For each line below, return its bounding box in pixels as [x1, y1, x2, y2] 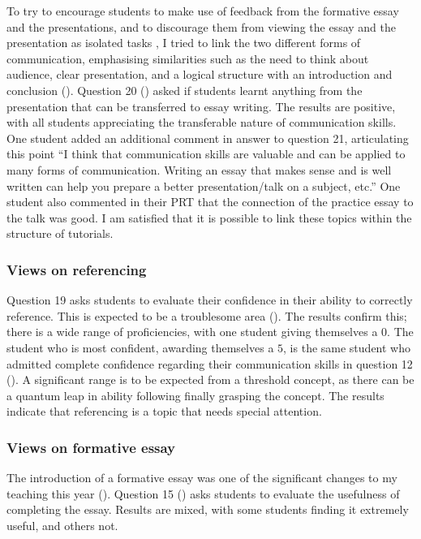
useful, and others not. [6, 516, 118, 533]
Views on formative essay [6, 437, 176, 457]
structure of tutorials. [6, 225, 114, 242]
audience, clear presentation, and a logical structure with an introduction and [6, 66, 393, 83]
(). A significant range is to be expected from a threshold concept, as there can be [6, 371, 415, 388]
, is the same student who [283, 338, 410, 356]
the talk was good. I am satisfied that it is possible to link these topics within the [6, 209, 412, 226]
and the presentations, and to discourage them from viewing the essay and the [6, 18, 396, 35]
